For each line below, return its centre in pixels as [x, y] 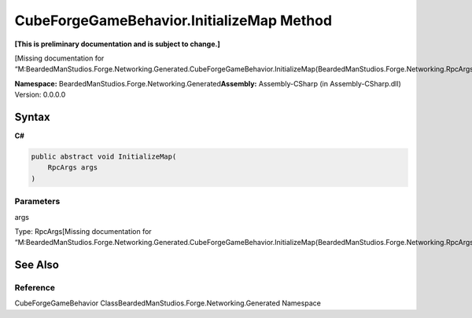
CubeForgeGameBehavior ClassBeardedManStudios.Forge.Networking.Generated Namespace [168, 303]
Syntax [32, 117]
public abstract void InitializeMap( [104, 157]
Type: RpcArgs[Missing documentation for [83, 231]
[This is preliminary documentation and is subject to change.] [117, 44]
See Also [37, 265]
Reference [35, 288]
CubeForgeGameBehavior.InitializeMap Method [173, 20]
